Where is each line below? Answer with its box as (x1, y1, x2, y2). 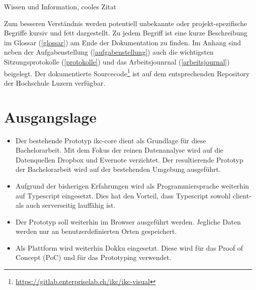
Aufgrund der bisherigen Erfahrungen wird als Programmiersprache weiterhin (15, 180, 249, 191)
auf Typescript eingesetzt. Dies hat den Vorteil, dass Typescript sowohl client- (15, 190, 252, 200)
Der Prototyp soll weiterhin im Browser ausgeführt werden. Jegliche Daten (15, 216, 241, 226)
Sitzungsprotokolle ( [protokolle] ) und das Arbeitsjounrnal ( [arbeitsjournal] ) (4, 56, 230, 66)
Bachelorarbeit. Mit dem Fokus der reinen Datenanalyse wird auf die (15, 145, 224, 155)
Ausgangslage (4, 106, 96, 127)
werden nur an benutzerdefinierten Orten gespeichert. (15, 226, 177, 236)
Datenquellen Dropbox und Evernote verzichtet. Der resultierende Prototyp (15, 154, 243, 164)
